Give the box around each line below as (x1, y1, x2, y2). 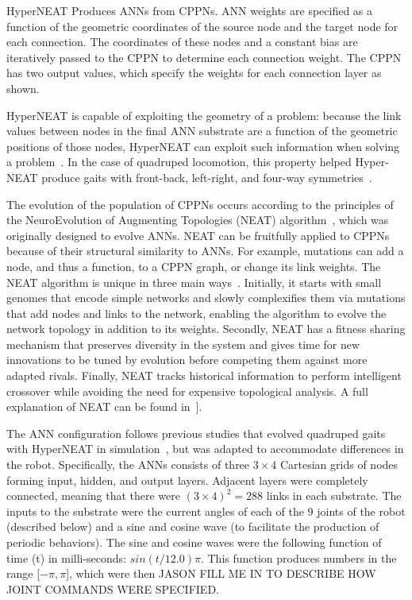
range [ (6, 565, 40, 582)
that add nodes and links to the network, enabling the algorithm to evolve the (6, 304, 387, 321)
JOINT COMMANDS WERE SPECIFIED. (6, 580, 219, 597)
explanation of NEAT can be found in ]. (6, 398, 202, 415)
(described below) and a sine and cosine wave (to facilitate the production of (6, 518, 379, 535)
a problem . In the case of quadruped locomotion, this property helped (6, 153, 352, 170)
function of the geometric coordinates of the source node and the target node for (6, 17, 399, 34)
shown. (6, 79, 40, 96)
